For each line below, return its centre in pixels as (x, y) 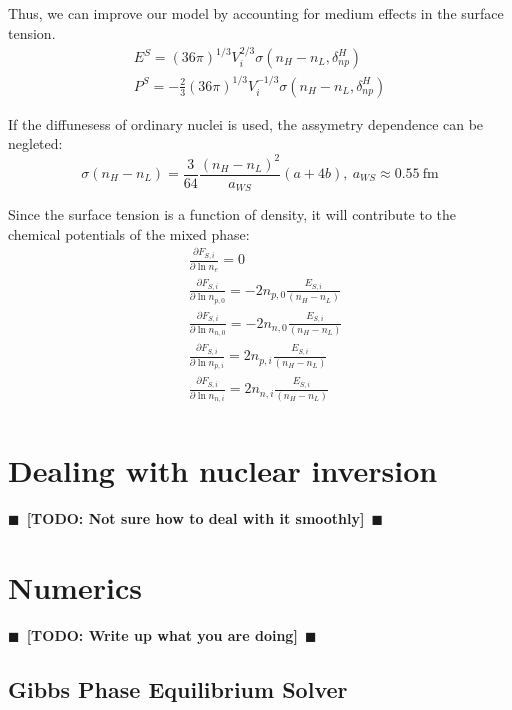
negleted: (35, 143)
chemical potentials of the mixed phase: (129, 233)
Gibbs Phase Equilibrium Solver (178, 689)
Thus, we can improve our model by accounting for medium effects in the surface (256, 13)
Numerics (75, 587)
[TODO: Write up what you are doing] (162, 635)
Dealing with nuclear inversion (223, 470)
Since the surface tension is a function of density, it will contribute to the (232, 214)
